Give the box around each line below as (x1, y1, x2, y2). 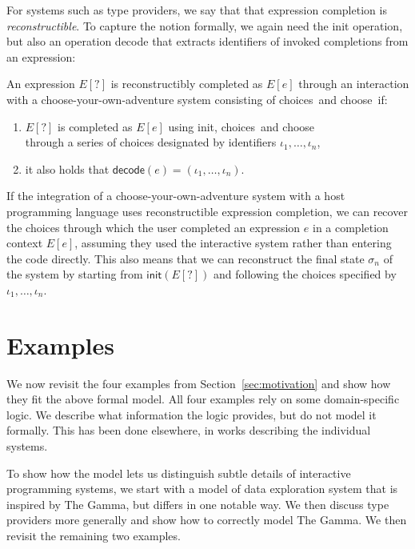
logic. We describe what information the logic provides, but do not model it (6, 406, 377, 423)
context (6, 234, 43, 251)
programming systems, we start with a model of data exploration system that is (6, 480, 398, 497)
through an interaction (298, 75, 409, 92)
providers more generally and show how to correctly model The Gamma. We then (6, 511, 407, 528)
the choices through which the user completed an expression (6, 218, 301, 235)
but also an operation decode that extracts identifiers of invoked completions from (6, 33, 409, 50)
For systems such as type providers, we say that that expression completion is (6, 2, 387, 18)
